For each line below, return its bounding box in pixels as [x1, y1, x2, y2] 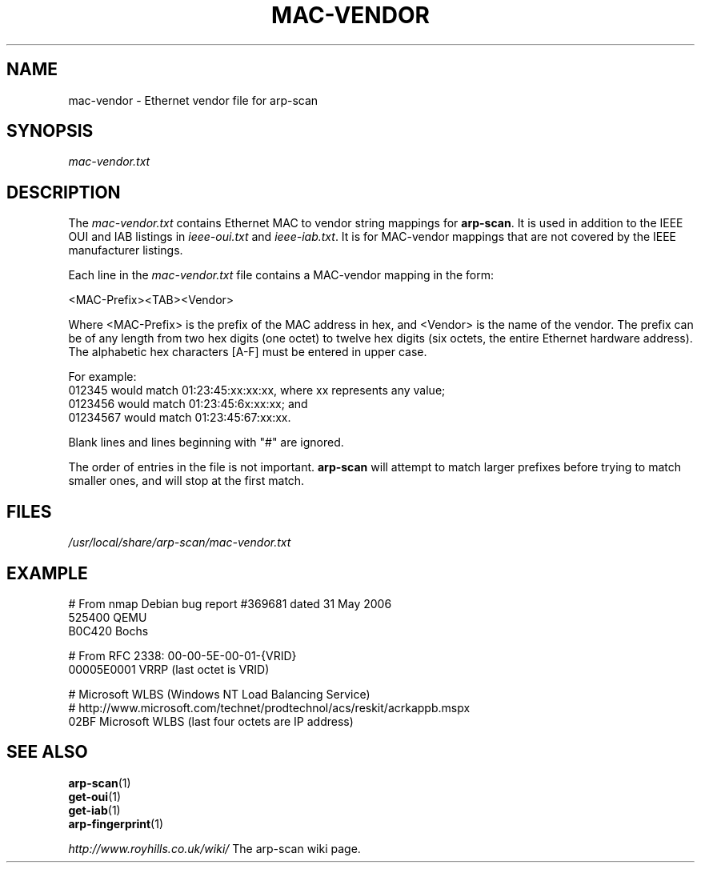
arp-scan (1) [68, 775, 131, 790]
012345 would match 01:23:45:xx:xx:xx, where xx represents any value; [68, 383, 446, 398]
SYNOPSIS [6, 121, 94, 142]
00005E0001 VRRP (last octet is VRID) [68, 662, 270, 676]
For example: [68, 370, 137, 384]
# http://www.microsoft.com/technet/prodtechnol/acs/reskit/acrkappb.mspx [68, 700, 471, 715]
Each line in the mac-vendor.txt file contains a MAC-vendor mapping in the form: [68, 268, 494, 282]
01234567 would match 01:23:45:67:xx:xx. [68, 410, 291, 425]
